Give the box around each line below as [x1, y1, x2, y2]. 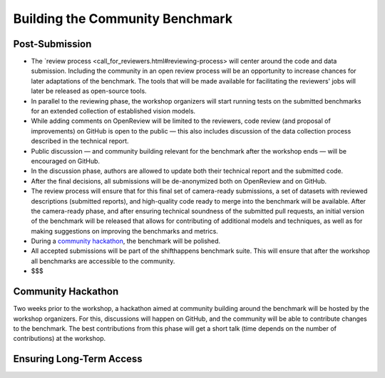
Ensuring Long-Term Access [13, 353, 143, 365]
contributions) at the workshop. [13, 334, 106, 343]
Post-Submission [13, 38, 92, 50]
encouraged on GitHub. [31, 156, 100, 165]
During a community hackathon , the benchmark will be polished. [31, 237, 221, 246]
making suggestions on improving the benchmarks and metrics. [31, 227, 219, 235]
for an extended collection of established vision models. [31, 107, 196, 116]
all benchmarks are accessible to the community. [31, 257, 175, 265]
